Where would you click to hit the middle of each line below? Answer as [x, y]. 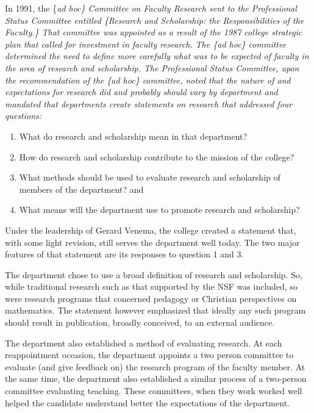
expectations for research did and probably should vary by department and [141, 92]
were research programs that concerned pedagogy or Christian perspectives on [151, 298]
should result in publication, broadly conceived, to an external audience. [140, 322]
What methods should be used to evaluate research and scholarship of [150, 177]
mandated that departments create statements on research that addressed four [149, 103]
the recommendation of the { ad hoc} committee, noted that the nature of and [148, 80]
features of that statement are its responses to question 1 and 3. [124, 254]
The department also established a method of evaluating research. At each [144, 343]
